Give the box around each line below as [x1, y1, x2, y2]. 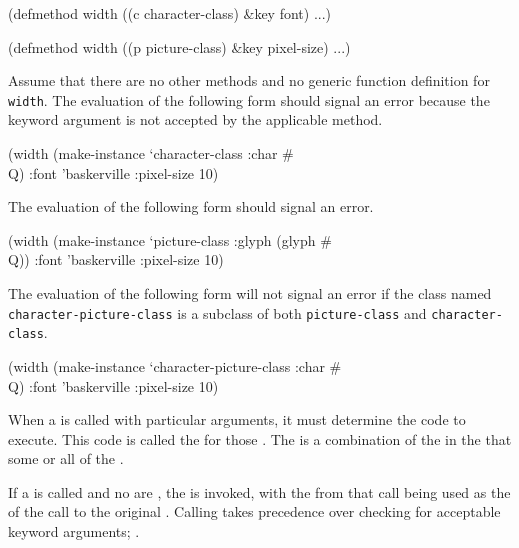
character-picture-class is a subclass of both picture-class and [8, 302, 427, 323]
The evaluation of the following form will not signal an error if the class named [8, 283, 492, 303]
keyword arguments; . [8, 521, 140, 542]
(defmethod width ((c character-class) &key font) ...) [8, 3, 332, 23]
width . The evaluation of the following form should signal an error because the [8, 89, 490, 110]
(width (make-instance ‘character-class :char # [8, 143, 294, 164]
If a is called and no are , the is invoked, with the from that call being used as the [8, 481, 511, 502]
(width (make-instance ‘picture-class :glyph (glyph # [8, 229, 332, 250]
